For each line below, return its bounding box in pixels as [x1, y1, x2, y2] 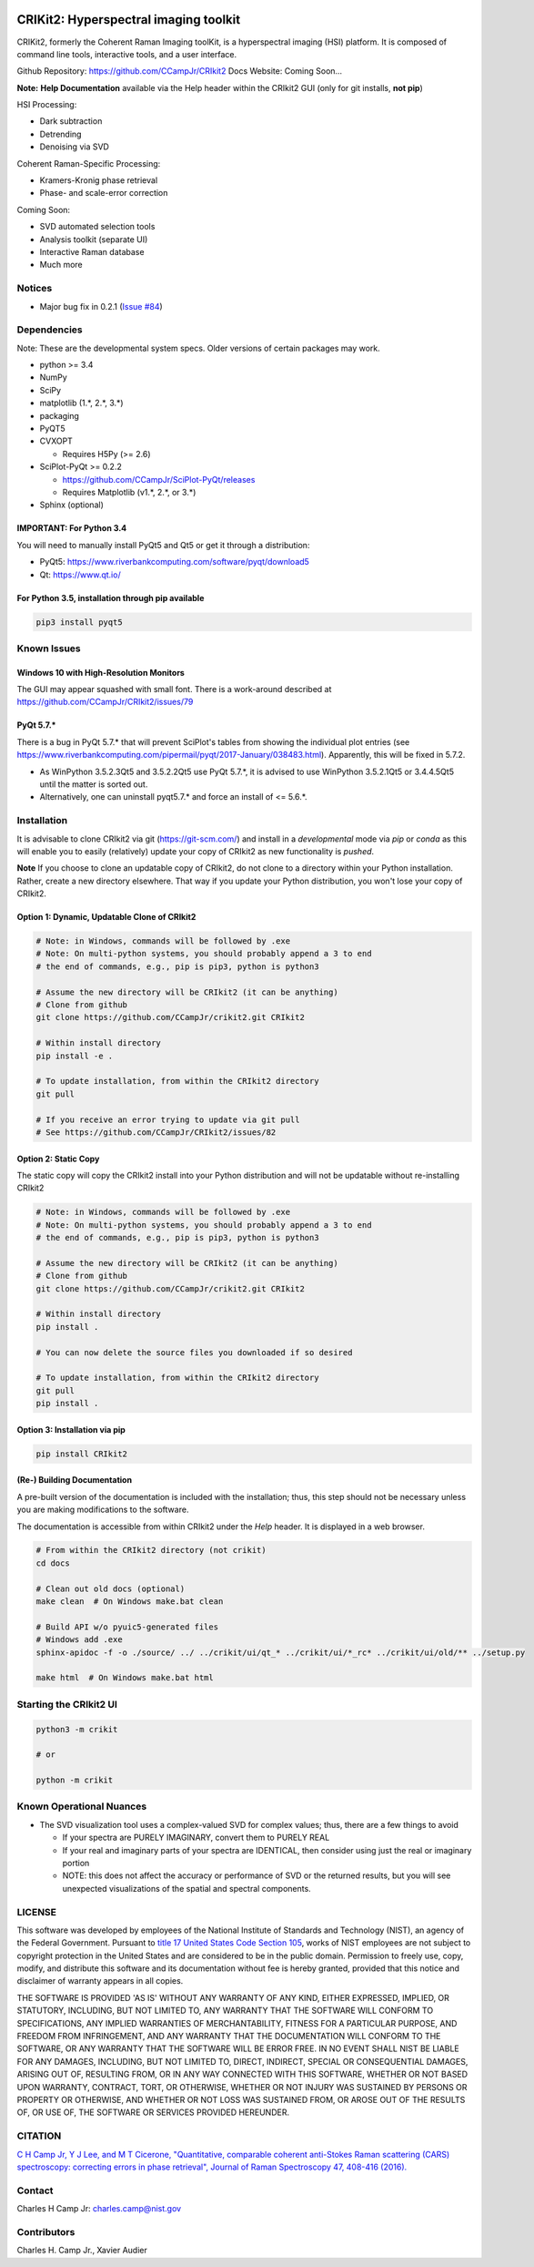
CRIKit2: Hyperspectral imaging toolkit [16, 12, 241, 27]
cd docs [35, 1557, 70, 1568]
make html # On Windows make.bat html [35, 1672, 214, 1683]
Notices [16, 282, 53, 295]
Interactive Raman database [39, 246, 145, 257]
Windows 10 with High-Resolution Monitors [16, 667, 186, 678]
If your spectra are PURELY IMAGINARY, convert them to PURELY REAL [62, 1832, 330, 1843]
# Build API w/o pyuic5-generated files [35, 1621, 218, 1632]
